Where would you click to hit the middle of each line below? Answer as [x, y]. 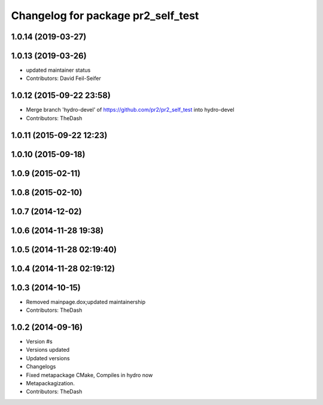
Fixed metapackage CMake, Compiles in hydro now [89, 375]
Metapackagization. [50, 383]
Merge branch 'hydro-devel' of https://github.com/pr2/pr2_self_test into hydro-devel [130, 110]
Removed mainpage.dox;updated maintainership [86, 302]
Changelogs [41, 367]
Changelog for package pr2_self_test [105, 16]
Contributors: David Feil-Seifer [63, 78]
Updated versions [48, 358]
